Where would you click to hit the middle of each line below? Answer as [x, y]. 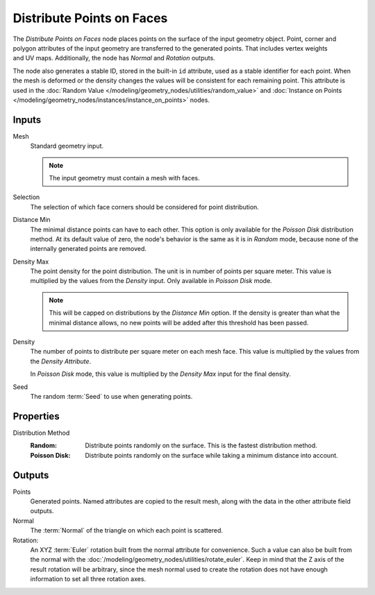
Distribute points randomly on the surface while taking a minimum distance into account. [211, 455]
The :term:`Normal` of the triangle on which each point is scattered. [127, 531]
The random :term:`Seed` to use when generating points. [111, 396]
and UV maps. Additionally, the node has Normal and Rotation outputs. [114, 58]
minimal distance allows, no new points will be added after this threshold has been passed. [179, 322]
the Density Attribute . [61, 361]
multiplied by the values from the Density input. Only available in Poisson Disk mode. [151, 281]
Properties [36, 416]
